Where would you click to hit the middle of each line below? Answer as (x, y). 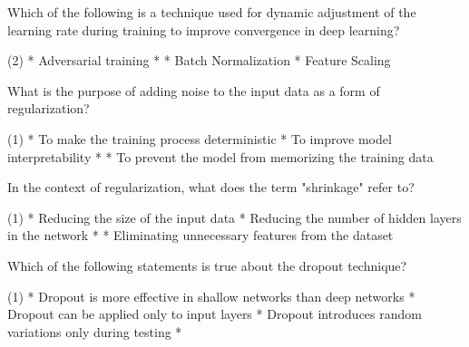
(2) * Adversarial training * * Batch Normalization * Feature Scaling (199, 60)
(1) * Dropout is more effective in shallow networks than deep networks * (211, 296)
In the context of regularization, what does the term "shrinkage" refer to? (211, 187)
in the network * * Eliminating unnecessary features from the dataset (200, 235)
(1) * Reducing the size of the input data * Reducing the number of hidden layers (234, 217)
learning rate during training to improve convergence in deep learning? (204, 29)
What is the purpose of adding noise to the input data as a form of (194, 90)
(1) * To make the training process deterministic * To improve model (200, 138)
